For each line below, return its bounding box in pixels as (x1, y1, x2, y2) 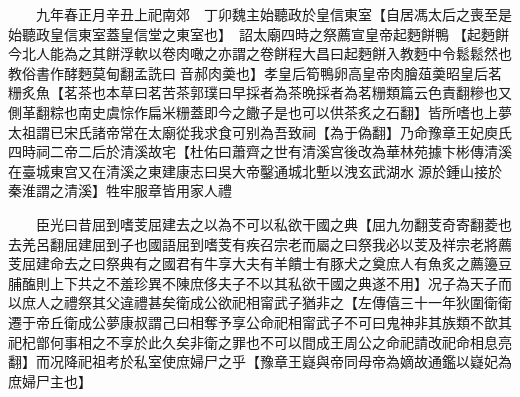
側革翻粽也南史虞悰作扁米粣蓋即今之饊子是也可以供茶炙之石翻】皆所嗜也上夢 (8, 101, 512, 122)
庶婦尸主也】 (8, 370, 92, 391)
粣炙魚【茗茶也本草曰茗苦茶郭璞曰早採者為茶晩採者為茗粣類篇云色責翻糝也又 (8, 82, 512, 103)
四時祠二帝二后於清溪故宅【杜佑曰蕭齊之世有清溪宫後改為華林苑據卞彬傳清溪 (8, 141, 512, 162)
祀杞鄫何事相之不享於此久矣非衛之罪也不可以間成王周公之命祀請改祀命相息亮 (8, 331, 512, 352)
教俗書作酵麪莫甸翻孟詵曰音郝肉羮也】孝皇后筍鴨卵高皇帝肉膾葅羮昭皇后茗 (8, 62, 502, 83)
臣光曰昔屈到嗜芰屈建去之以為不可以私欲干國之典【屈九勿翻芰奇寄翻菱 (35, 213, 498, 234)
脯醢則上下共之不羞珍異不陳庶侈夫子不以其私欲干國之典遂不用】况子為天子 (8, 272, 498, 293)
